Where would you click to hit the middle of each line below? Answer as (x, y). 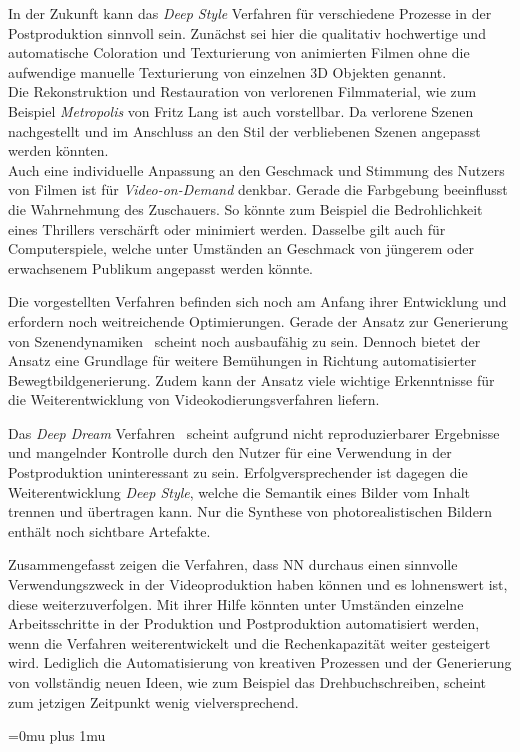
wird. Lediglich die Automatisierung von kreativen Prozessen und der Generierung (260, 662)
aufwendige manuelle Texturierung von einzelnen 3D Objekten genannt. (227, 71)
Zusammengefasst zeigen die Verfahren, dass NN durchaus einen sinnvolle (233, 564)
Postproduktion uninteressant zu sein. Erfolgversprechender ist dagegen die (238, 472)
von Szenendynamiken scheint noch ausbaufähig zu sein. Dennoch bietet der (244, 340)
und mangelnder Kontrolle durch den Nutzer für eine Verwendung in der (230, 452)
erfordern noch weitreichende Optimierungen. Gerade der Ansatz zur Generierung (258, 320)
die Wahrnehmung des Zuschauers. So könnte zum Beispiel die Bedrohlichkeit (245, 208)
